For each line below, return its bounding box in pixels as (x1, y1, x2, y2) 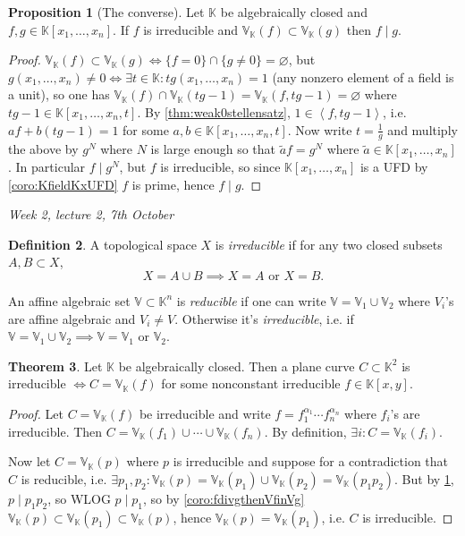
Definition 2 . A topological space (8, 234, 197, 253)
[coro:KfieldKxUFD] (8, 174, 118, 193)
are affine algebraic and (8, 309, 136, 328)
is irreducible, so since (160, 157, 281, 175)
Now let (8, 452, 51, 471)
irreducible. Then (8, 421, 103, 440)
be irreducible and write (139, 404, 271, 422)
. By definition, (264, 421, 347, 440)
